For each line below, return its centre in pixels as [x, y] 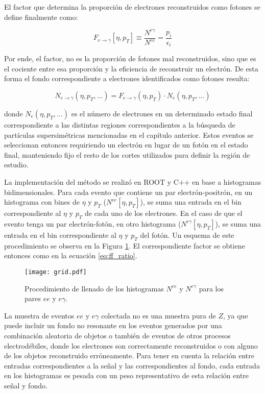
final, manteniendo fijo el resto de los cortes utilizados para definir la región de [127, 154]
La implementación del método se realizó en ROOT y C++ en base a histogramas [133, 181]
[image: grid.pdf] [56, 272]
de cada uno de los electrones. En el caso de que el [163, 213]
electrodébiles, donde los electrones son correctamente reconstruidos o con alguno [131, 345]
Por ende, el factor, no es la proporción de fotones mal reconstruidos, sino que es [130, 58]
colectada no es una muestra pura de [159, 315]
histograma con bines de [42, 202]
